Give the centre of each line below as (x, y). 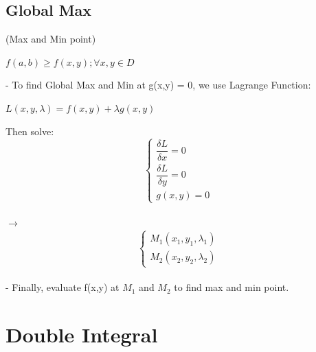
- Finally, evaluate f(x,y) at (63, 287)
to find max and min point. (232, 287)
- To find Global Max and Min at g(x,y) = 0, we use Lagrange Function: (158, 85)
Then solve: (30, 131)
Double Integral (82, 334)
